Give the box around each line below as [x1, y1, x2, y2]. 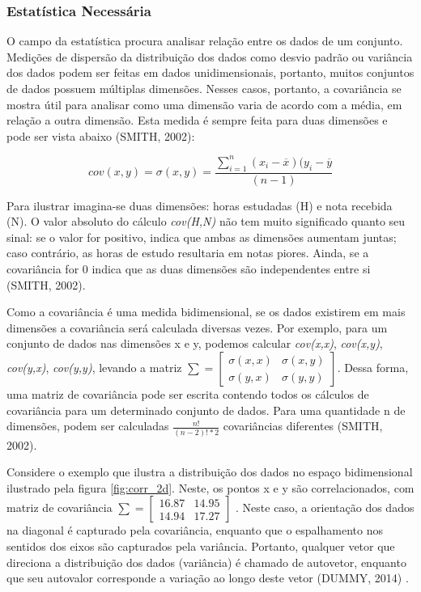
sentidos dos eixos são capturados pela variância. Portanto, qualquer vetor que [6, 537, 395, 554]
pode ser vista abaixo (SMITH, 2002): [6, 127, 195, 144]
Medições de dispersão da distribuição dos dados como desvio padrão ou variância [6, 48, 413, 65]
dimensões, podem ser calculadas [6, 417, 169, 434]
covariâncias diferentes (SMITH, [223, 417, 383, 434]
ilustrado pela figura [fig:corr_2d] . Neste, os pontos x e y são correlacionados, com [6, 479, 415, 496]
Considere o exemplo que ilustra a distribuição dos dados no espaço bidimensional [6, 463, 413, 480]
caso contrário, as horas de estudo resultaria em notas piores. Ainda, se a [6, 244, 369, 261]
